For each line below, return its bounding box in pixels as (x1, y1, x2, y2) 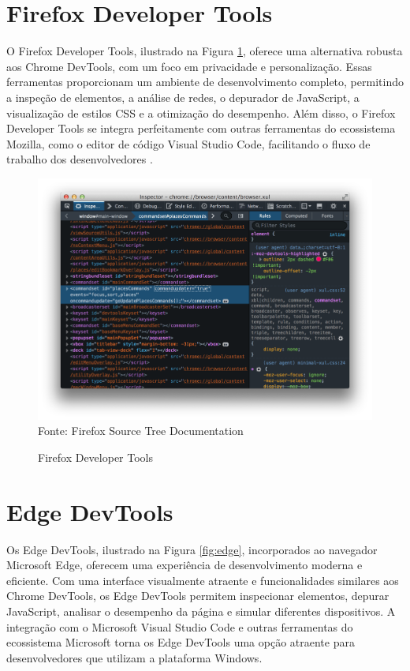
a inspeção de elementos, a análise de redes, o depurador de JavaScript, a (6, 88, 360, 105)
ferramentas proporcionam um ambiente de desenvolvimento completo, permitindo (6, 73, 404, 90)
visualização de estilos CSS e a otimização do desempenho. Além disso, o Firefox (6, 104, 396, 121)
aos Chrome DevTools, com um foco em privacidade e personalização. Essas (6, 58, 372, 74)
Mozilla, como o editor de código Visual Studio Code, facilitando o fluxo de (6, 135, 371, 152)
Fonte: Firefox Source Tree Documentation (38, 422, 244, 439)
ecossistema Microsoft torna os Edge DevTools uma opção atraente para (6, 634, 355, 650)
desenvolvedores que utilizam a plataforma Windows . (6, 649, 263, 665)
